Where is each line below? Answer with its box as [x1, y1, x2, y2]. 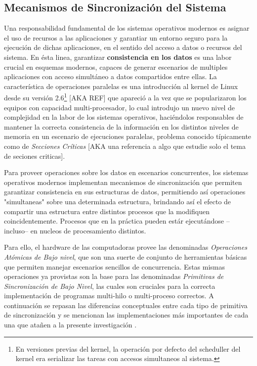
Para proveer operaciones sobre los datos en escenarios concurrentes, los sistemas [4, 167, 249, 178]
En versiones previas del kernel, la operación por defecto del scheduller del [15, 343, 241, 354]
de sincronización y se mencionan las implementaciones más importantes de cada [4, 310, 249, 320]
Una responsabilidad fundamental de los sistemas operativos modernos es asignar [4, 23, 250, 33]
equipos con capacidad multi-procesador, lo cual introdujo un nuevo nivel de [4, 102, 235, 112]
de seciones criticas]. [4, 150, 65, 161]
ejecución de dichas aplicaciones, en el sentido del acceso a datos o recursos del [4, 42, 242, 52]
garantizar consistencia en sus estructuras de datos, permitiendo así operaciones [4, 186, 246, 197]
